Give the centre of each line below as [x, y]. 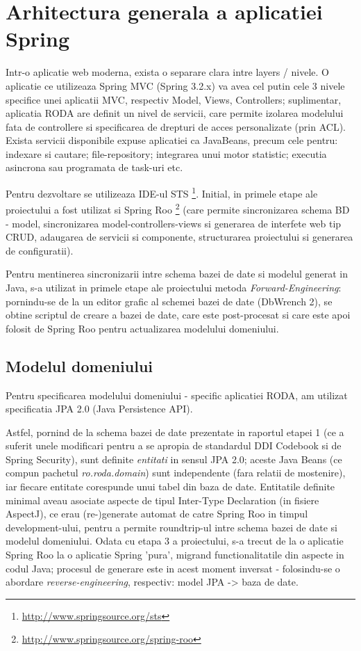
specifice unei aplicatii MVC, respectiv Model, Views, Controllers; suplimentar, [174, 99]
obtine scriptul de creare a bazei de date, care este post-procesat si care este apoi [178, 315]
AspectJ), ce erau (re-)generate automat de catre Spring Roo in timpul [157, 514]
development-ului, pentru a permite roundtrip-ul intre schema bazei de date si [171, 527]
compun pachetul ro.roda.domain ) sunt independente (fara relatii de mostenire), [176, 473]
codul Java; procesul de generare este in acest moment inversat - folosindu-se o [173, 568]
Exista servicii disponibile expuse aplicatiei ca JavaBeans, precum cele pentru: [172, 140]
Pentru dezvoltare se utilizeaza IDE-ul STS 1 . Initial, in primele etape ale [162, 192]
